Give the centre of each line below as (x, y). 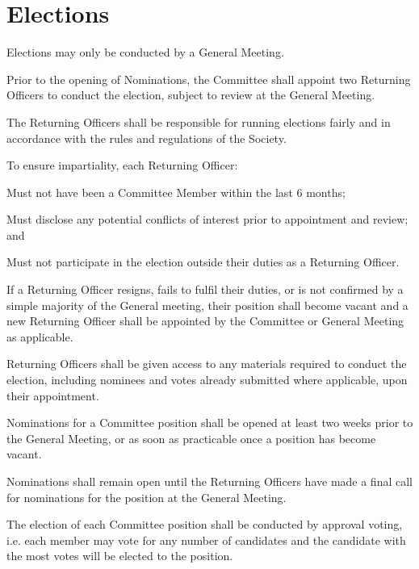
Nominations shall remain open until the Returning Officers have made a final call (209, 481)
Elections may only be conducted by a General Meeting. (145, 52)
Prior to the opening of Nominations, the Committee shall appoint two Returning (209, 79)
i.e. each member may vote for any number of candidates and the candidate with (206, 540)
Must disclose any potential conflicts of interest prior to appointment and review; (207, 219)
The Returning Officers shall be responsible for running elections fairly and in (199, 121)
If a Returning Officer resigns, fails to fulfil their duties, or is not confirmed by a (205, 289)
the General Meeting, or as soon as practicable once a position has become (191, 438)
